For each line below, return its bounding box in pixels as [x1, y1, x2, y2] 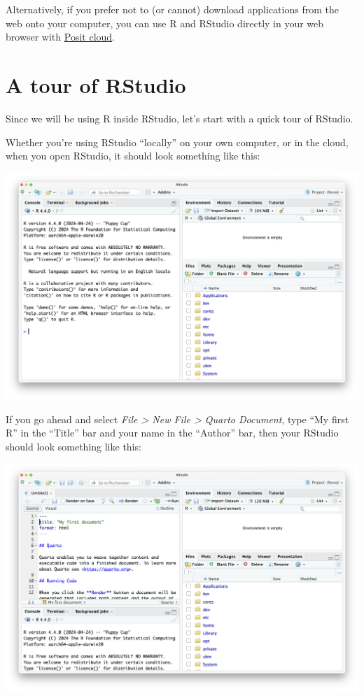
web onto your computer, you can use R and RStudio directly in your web [6, 15, 324, 30]
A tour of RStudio [6, 70, 186, 99]
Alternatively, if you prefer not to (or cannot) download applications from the [6, 2, 339, 16]
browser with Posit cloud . [6, 29, 115, 44]
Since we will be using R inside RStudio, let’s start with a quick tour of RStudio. [6, 111, 353, 125]
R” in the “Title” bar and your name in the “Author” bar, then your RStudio [6, 425, 339, 440]
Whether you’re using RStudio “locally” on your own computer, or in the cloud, [6, 134, 349, 149]
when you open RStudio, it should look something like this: [6, 148, 260, 163]
